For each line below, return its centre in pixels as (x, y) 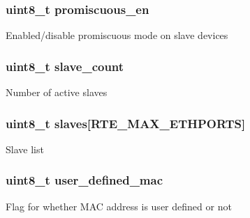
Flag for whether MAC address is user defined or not (119, 206)
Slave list (25, 149)
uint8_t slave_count (65, 66)
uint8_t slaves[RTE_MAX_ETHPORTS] (126, 123)
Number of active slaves (57, 92)
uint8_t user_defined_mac (84, 180)
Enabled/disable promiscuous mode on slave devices (117, 35)
